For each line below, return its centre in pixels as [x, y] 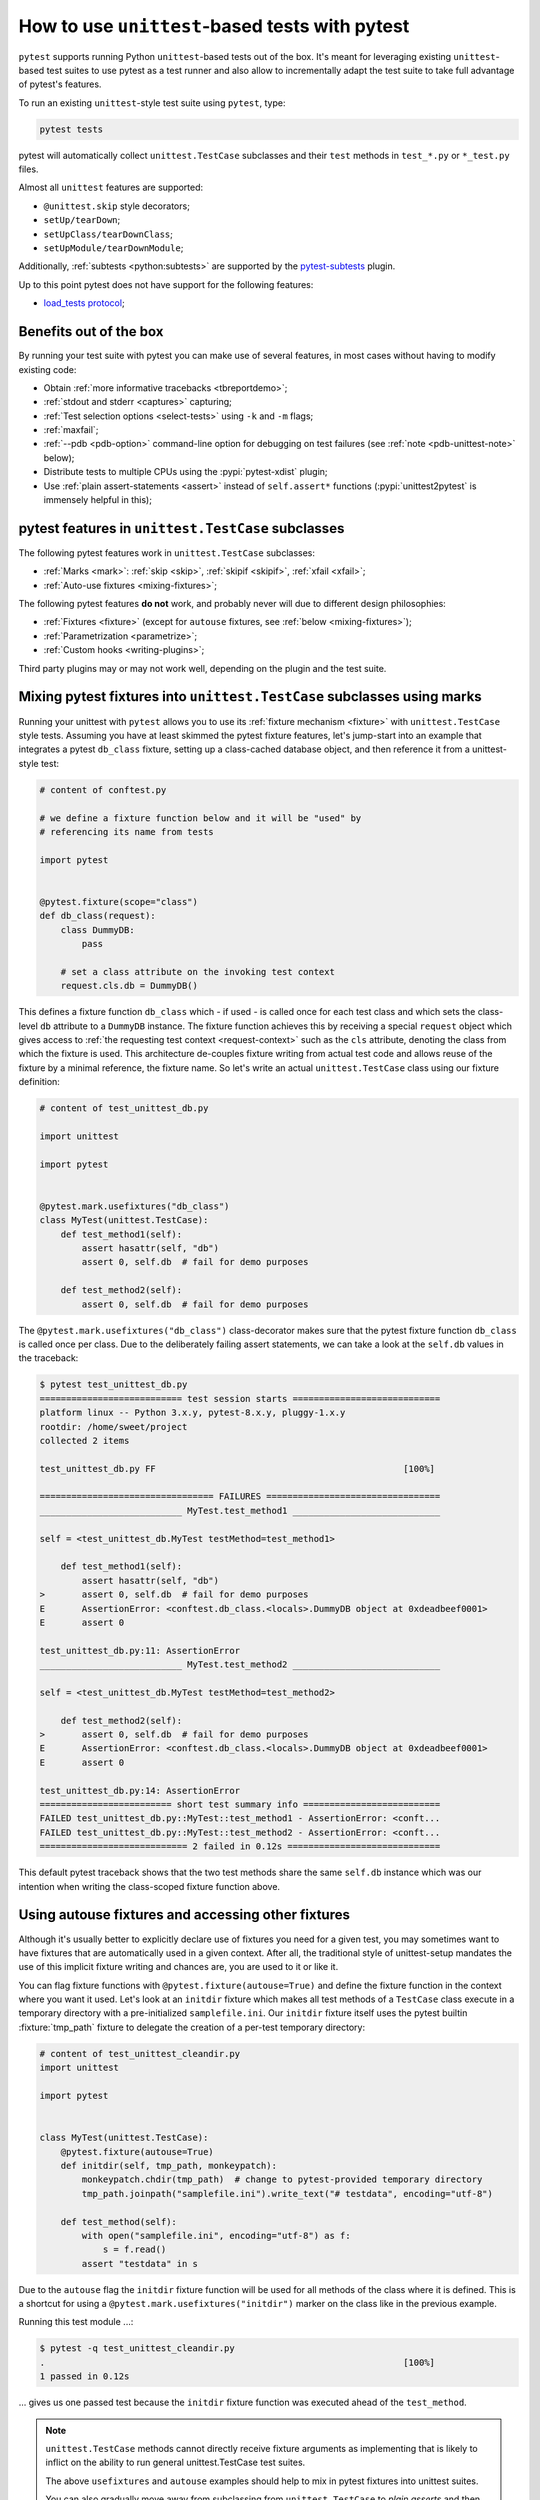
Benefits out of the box [91, 331]
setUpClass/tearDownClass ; [108, 234]
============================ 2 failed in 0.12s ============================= [240, 1846]
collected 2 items [84, 1440]
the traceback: [48, 1358]
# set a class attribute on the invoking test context [197, 971]
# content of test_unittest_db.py [124, 1108]
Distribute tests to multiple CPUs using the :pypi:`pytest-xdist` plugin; [186, 472]
